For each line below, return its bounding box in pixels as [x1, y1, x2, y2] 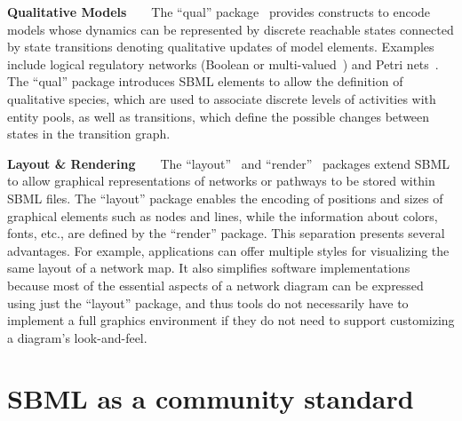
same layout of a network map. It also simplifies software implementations [7, 258, 410, 277]
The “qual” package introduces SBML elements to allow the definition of [7, 72, 403, 91]
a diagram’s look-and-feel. [7, 328, 147, 346]
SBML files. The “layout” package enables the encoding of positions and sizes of [7, 188, 443, 207]
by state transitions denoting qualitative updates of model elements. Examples [7, 37, 434, 56]
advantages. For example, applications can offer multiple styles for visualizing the [7, 241, 450, 259]
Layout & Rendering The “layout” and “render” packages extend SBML [7, 154, 450, 172]
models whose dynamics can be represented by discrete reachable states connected [7, 20, 454, 38]
